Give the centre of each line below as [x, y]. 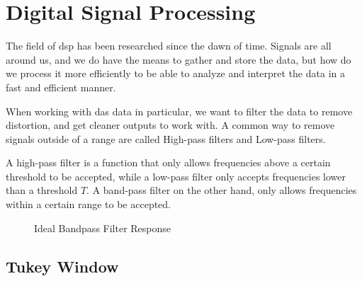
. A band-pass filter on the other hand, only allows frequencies [222, 190]
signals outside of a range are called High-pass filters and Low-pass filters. [166, 138]
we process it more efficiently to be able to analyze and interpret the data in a [175, 73]
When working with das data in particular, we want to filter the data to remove [179, 111]
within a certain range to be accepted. [89, 204]
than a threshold [42, 190]
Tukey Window [62, 266]
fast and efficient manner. [61, 87]
